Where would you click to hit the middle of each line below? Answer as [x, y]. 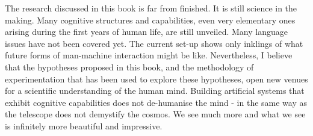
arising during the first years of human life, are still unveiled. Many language [146, 32]
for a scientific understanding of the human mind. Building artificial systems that [155, 91]
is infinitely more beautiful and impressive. [84, 125]
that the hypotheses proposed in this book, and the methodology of [129, 66]
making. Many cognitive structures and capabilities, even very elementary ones [150, 20]
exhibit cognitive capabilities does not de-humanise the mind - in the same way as [156, 102]
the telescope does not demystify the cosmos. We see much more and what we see [155, 114]
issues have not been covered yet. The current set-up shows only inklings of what [154, 43]
